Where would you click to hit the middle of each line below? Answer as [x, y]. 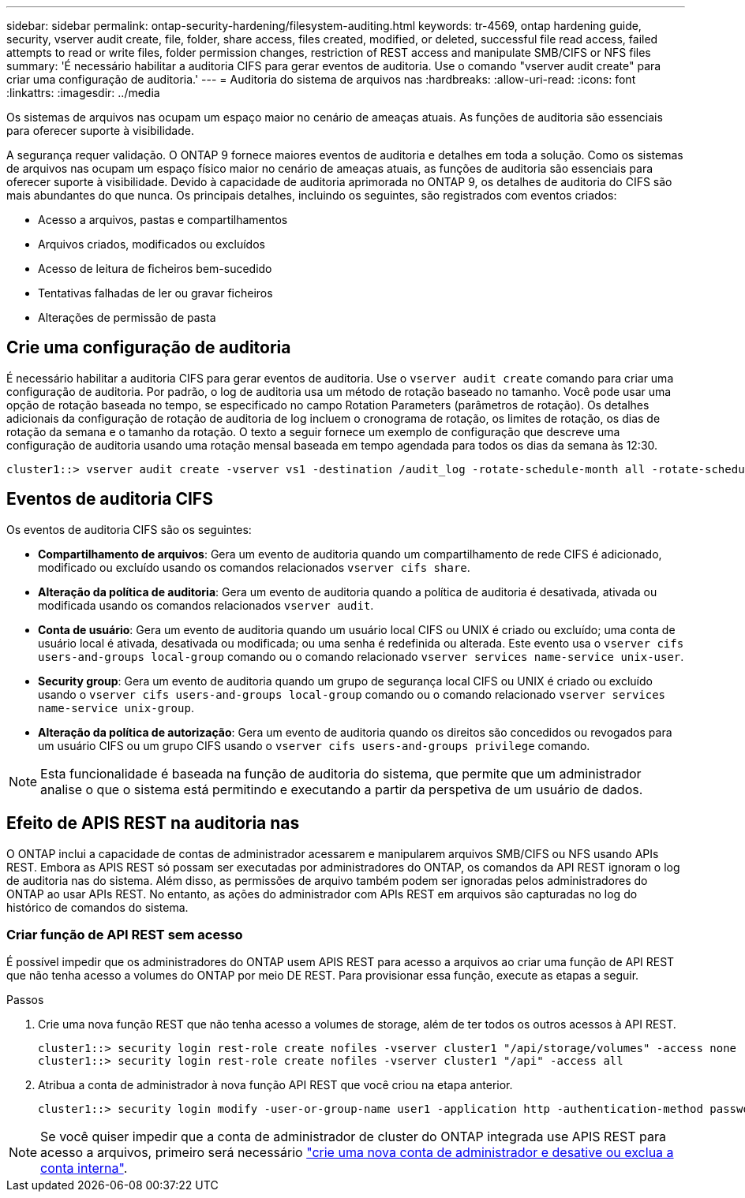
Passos [25, 1000]
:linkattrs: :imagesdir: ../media [83, 93]
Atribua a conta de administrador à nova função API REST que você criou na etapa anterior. [275, 1085]
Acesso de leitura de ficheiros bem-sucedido [155, 269]
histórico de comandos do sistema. [97, 907]
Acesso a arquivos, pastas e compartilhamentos [163, 220]
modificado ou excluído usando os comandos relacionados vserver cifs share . [254, 567]
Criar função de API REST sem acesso [125, 934]
